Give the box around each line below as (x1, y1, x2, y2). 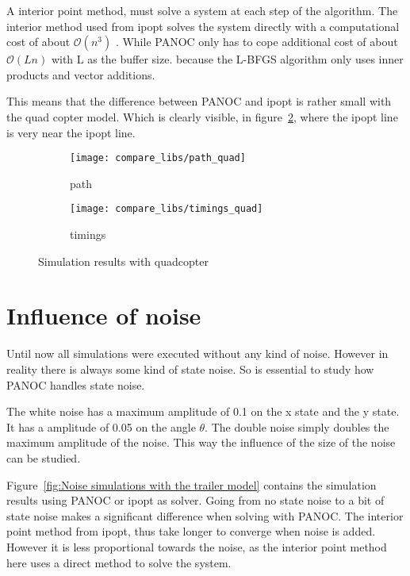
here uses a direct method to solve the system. (6, 554, 232, 570)
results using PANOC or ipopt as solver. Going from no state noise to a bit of (6, 492, 385, 509)
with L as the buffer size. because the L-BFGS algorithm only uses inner (51, 51, 404, 67)
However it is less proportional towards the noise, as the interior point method (6, 538, 387, 555)
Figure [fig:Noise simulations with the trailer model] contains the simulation (6, 476, 377, 493)
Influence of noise (6, 299, 201, 332)
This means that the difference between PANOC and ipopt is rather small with (6, 93, 392, 109)
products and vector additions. (6, 66, 155, 83)
